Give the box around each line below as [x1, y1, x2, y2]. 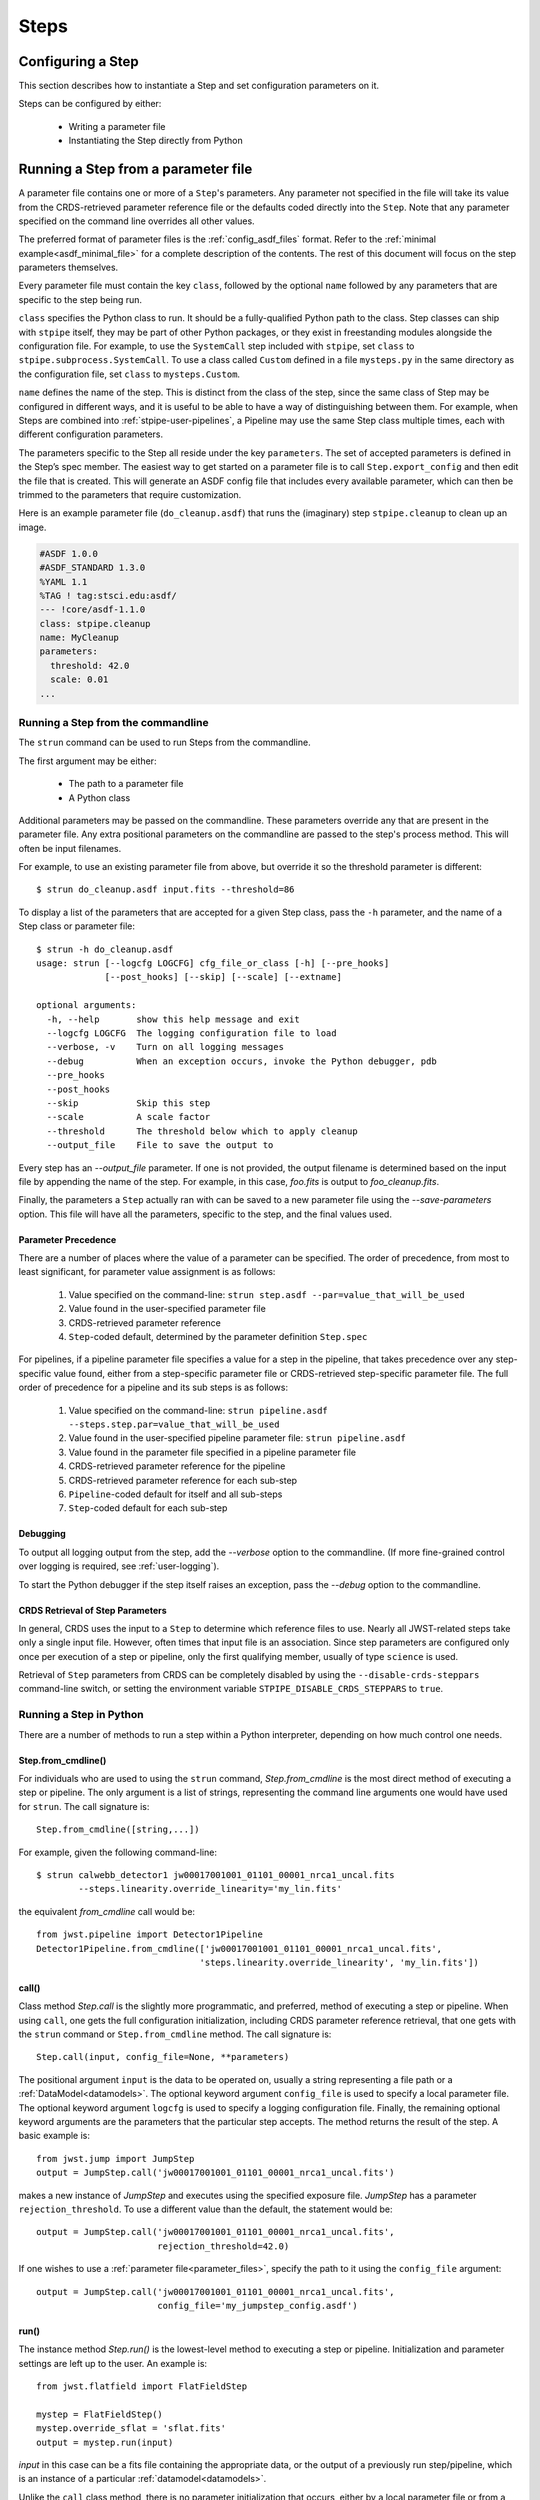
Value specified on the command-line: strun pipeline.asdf [68, 1404, 329, 1416]
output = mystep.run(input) [36, 2436, 174, 2448]
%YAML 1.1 [39, 576, 88, 587]
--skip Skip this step [46, 1097, 211, 1109]
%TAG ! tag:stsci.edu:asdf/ [39, 590, 177, 601]
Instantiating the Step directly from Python [68, 135, 244, 147]
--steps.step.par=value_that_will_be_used [68, 1418, 280, 1430]
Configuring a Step [18, 53, 139, 70]
